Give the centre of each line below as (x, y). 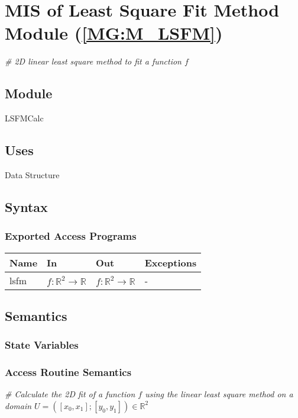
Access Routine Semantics (68, 372)
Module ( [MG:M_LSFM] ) (114, 33)
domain (18, 405)
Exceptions (171, 262)
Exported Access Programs (71, 236)
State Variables (42, 345)
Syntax (26, 206)
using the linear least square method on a (219, 394)
